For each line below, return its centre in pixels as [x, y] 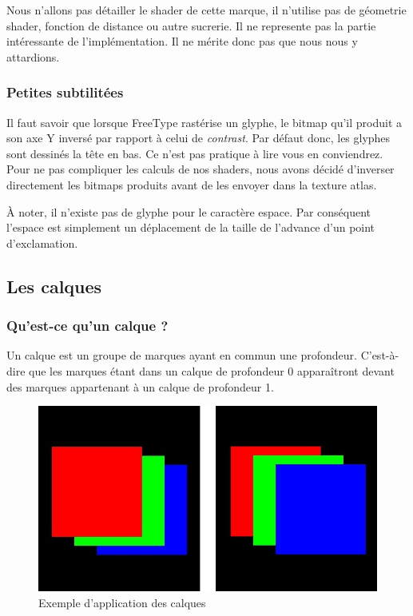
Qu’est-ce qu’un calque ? [87, 326]
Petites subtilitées [65, 92]
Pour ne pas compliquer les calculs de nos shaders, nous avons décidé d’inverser [201, 169]
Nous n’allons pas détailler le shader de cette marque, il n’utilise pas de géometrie [206, 10]
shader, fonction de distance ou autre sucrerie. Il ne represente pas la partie [191, 25]
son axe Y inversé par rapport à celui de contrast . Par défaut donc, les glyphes [199, 138]
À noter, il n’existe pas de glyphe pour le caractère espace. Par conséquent [189, 211]
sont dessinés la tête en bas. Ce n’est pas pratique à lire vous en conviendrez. [195, 153]
